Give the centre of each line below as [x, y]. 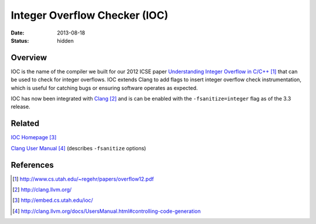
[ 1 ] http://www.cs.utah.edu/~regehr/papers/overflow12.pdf [83, 179]
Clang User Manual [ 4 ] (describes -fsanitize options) [78, 148]
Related [25, 124]
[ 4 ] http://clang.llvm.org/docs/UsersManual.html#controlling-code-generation [107, 211]
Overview [29, 58]
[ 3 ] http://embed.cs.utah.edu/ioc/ [53, 200]
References [32, 165]
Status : [20, 40]
